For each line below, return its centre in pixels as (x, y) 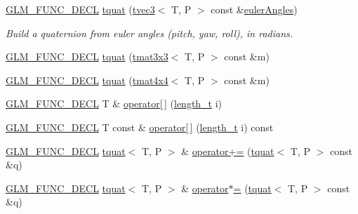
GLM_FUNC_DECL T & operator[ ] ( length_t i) (114, 103)
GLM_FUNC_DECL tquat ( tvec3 (80, 9)
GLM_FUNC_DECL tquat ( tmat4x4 (87, 80)
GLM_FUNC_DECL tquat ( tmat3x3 (87, 56)
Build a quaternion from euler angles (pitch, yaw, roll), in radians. (150, 33)
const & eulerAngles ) (254, 9)
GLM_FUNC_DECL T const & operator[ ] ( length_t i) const (140, 127)
